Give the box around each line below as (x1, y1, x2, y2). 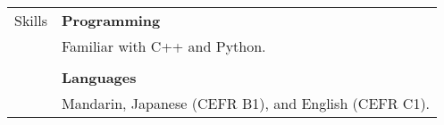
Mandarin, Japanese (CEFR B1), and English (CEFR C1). (62, 93, 431, 113)
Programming (62, 10, 161, 30)
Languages (62, 67, 137, 87)
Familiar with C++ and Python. (62, 36, 266, 56)
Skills (14, 10, 47, 30)
